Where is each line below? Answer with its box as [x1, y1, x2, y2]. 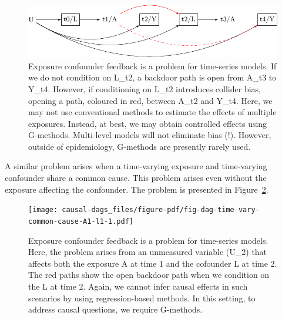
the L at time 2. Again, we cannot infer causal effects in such [28, 280, 248, 292]
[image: [28, 206, 58, 214]
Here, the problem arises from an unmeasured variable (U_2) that [28, 246, 267, 258]
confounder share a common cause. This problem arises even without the [5, 172, 267, 184]
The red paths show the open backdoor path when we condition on [28, 268, 270, 281]
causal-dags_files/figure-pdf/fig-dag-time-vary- [62, 206, 260, 214]
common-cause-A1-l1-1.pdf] [28, 217, 133, 226]
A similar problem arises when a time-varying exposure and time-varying [5, 160, 267, 172]
